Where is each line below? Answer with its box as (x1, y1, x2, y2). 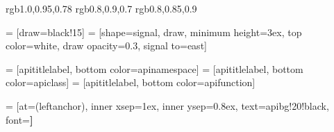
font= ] (6, 112, 33, 126)
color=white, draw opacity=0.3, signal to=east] (6, 38, 207, 53)
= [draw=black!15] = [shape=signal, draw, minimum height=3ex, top (6, 24, 302, 39)
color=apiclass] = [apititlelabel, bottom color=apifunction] (6, 75, 256, 90)
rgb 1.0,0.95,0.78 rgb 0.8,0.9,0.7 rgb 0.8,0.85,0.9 (6, 1, 197, 15)
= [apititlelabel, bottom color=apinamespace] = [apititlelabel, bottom (6, 61, 303, 76)
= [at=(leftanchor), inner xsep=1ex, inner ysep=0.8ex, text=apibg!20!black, (6, 98, 329, 113)
